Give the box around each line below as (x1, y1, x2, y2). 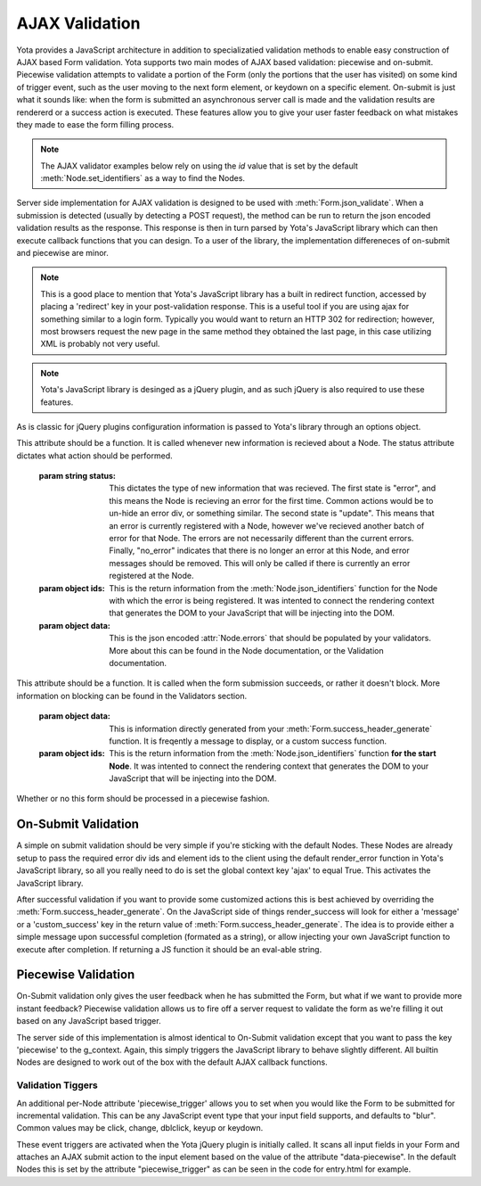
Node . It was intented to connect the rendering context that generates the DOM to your (109, 761, 429, 771)
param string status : (38, 471, 116, 482)
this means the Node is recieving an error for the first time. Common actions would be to (109, 495, 434, 506)
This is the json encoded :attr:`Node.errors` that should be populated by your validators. (109, 633, 432, 644)
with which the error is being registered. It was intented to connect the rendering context (109, 596, 436, 605)
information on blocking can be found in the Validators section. (16, 690, 248, 701)
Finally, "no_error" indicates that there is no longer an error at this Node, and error (109, 545, 410, 556)
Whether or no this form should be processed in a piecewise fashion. (16, 794, 270, 804)
